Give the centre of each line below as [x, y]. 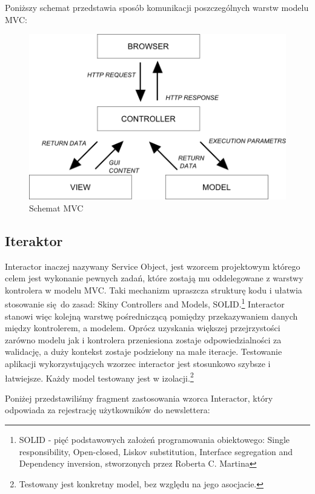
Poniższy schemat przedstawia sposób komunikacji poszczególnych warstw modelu [157, 7]
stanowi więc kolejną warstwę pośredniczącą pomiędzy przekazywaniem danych [151, 316]
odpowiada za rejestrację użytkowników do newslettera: [108, 410]
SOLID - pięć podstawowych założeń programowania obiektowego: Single [154, 440]
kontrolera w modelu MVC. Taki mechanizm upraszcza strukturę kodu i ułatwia [154, 290]
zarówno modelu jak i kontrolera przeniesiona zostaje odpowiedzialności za [143, 339]
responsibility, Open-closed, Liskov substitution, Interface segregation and [156, 451]
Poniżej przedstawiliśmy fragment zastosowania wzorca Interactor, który [139, 398]
